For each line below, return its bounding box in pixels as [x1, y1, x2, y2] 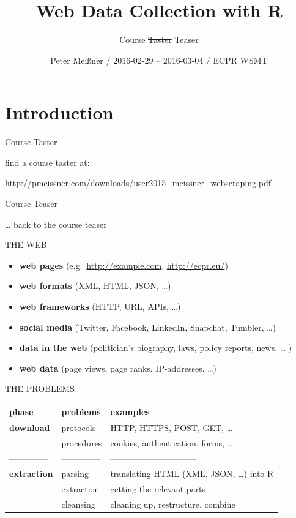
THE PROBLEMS [5, 382, 75, 395]
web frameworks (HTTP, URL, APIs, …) [19, 300, 181, 312]
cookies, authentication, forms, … [110, 437, 234, 449]
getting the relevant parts [110, 482, 206, 495]
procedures [61, 437, 102, 449]
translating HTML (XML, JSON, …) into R [110, 467, 274, 479]
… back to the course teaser [5, 217, 107, 230]
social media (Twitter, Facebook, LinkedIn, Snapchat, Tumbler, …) [19, 320, 276, 333]
